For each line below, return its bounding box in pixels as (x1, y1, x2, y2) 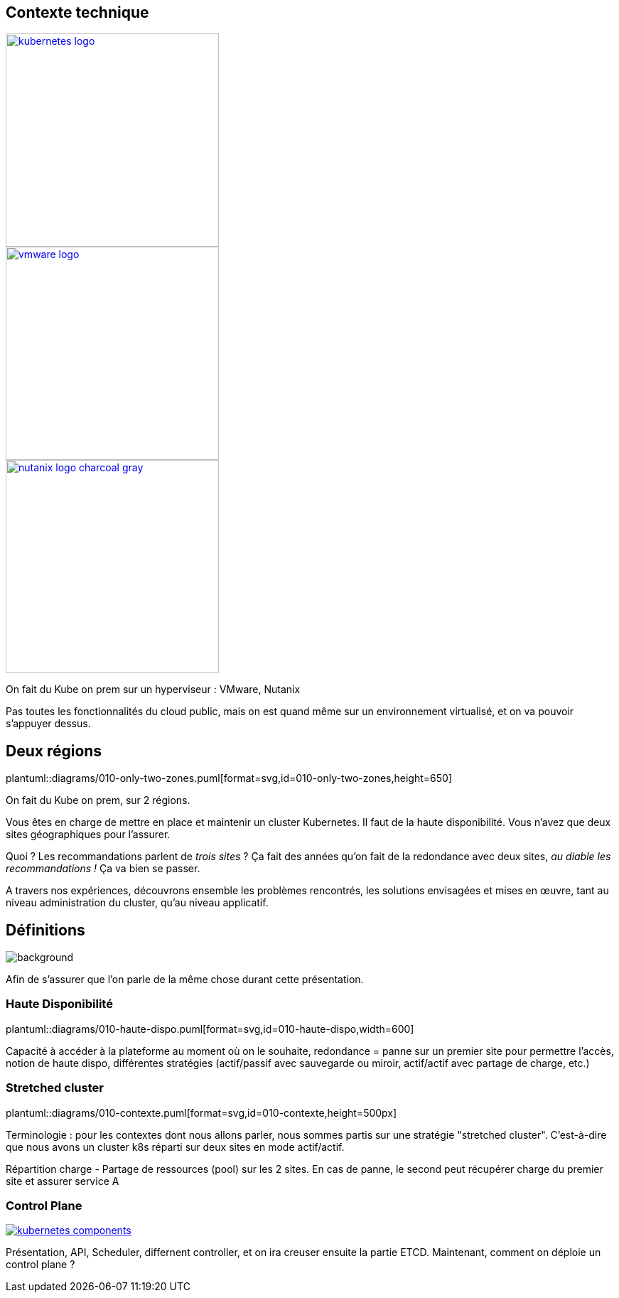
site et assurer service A (6, 1174, 119, 1187)
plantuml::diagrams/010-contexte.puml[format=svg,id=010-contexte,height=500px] (6, 1106, 397, 1119)
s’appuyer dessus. (6, 717, 91, 730)
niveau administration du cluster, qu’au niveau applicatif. (6, 896, 269, 909)
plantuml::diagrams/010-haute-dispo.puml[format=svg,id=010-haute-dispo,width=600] (6, 1022, 414, 1035)
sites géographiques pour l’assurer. (6, 828, 171, 841)
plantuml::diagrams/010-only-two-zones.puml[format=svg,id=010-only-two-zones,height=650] (6, 772, 452, 785)
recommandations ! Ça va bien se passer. (6, 862, 200, 875)
